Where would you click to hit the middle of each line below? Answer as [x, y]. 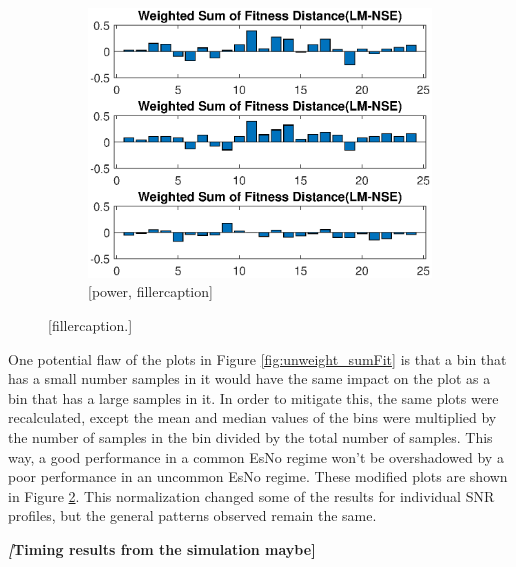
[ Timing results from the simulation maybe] [162, 549]
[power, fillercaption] [150, 291]
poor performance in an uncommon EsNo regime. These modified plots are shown [258, 476]
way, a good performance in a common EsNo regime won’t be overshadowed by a [256, 456]
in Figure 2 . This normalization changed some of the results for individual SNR [251, 495]
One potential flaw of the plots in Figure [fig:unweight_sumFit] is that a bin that [257, 358]
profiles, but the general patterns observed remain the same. [192, 515]
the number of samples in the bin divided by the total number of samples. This [250, 437]
